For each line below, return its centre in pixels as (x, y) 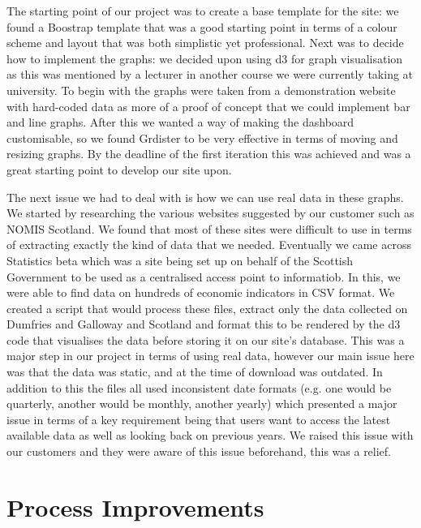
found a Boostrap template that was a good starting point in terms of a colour (202, 26)
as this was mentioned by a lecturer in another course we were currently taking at (210, 74)
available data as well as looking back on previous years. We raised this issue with (210, 435)
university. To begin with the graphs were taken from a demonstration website (201, 90)
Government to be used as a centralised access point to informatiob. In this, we (204, 276)
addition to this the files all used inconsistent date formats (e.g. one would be (199, 387)
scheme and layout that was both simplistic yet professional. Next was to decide (205, 43)
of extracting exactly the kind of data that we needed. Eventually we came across (209, 245)
